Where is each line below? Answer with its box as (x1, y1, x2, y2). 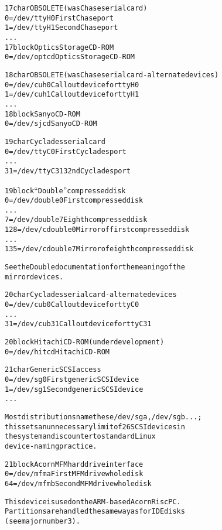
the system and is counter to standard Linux (5, 432, 156, 441)
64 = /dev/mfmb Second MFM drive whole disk (5, 479, 152, 488)
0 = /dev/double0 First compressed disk (5, 196, 144, 205)
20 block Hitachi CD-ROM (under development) (5, 338, 165, 347)
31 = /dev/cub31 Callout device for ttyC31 (5, 320, 152, 329)
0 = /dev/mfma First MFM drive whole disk (5, 470, 144, 478)
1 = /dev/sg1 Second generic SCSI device (5, 385, 144, 394)
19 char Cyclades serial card (5, 137, 105, 146)
